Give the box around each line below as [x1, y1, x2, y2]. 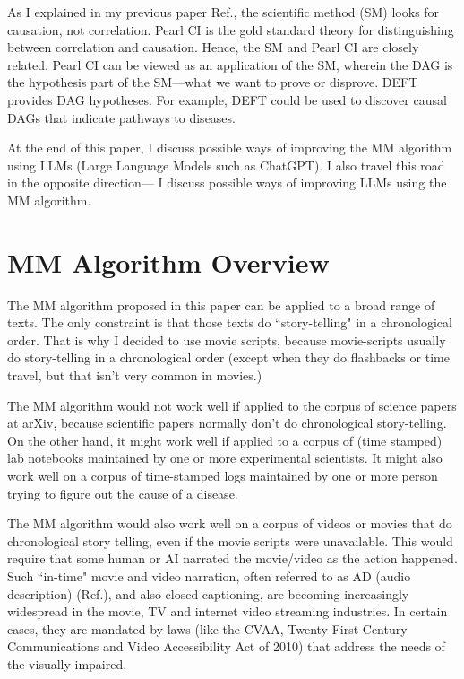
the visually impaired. [7, 654, 127, 673]
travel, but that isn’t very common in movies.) [7, 366, 262, 385]
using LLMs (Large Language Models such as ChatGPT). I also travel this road [7, 155, 445, 174]
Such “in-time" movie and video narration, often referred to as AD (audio [7, 566, 411, 585]
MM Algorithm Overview [7, 243, 330, 280]
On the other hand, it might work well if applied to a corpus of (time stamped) [7, 431, 443, 449]
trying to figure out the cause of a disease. [7, 483, 238, 502]
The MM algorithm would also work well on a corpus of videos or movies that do [7, 514, 452, 533]
